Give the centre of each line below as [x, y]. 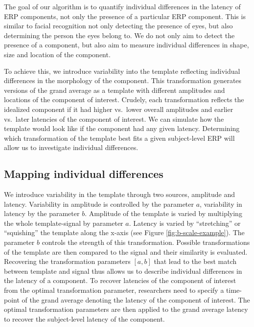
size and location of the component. [57, 54]
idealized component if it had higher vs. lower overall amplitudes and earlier [119, 109]
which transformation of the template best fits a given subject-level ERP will [119, 138]
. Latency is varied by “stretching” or [185, 223]
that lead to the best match [195, 261]
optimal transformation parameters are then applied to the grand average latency [126, 309]
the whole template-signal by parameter [64, 223]
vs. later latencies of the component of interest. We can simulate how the [114, 119]
